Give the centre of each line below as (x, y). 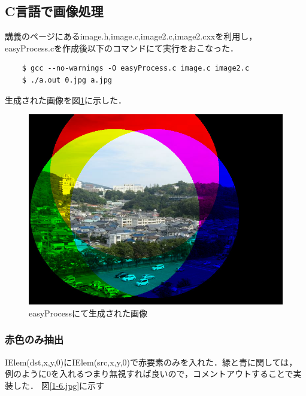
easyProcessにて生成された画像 (88, 313)
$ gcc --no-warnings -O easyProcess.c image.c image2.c (136, 68)
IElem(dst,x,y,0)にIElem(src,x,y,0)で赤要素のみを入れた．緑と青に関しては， (151, 362)
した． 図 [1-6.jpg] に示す (59, 385)
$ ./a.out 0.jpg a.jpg (67, 80)
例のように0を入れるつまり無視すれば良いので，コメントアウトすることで (149, 374)
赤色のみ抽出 (34, 339)
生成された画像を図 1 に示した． (66, 100)
